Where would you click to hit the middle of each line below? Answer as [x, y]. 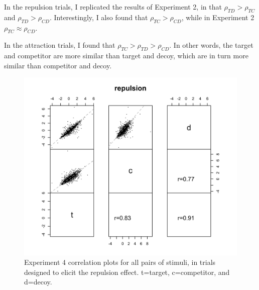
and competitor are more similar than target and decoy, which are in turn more [126, 56]
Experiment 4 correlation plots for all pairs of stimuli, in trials [120, 262]
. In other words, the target [211, 45]
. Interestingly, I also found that [99, 17]
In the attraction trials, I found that [60, 45]
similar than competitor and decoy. [58, 65]
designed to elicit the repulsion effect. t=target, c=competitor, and [127, 272]
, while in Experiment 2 [218, 17]
